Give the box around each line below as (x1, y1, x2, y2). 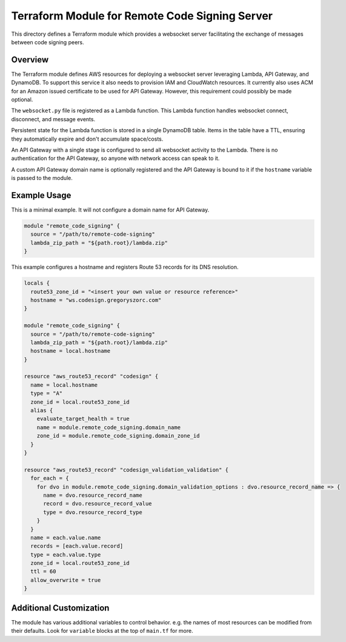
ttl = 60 (30, 568, 56, 575)
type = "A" (30, 390, 63, 397)
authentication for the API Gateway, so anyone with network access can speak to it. (11, 155, 220, 162)
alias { (30, 407, 53, 414)
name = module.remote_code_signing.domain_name (36, 424, 181, 430)
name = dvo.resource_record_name (43, 492, 142, 498)
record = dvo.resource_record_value (43, 500, 152, 507)
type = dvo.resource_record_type (43, 509, 142, 515)
